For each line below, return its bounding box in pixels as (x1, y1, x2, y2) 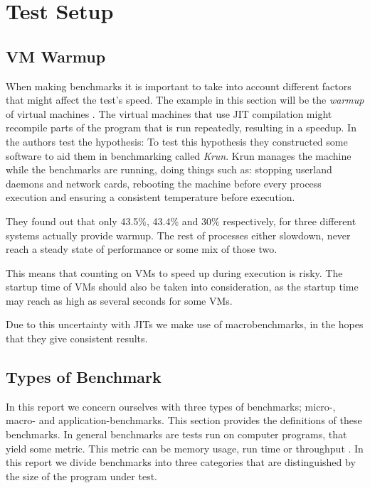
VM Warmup (6, 45, 106, 67)
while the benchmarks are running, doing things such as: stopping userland (6, 162, 332, 177)
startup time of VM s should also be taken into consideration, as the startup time (6, 279, 359, 294)
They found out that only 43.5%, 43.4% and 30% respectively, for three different (6, 213, 356, 228)
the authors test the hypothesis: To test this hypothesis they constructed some (6, 134, 348, 148)
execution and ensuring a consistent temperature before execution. (6, 190, 295, 205)
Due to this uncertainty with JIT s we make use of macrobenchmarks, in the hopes (6, 317, 364, 332)
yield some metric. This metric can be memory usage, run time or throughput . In (6, 440, 364, 455)
